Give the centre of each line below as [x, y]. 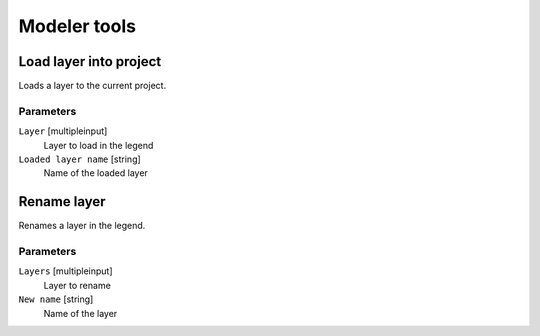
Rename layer [62, 201]
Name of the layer [80, 313]
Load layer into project [90, 61]
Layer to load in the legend [98, 145]
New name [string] [56, 299]
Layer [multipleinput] [63, 131]
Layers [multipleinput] [66, 271]
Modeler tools [77, 26]
